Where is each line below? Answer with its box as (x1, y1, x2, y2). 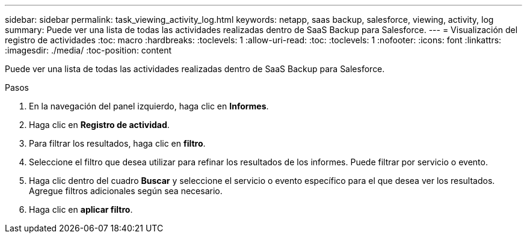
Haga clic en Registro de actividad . (29, 120, 170, 130)
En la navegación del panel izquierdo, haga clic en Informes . (29, 101, 269, 111)
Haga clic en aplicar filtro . (29, 204, 133, 215)
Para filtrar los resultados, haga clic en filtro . (29, 138, 206, 148)
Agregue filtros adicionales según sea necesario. (29, 186, 223, 196)
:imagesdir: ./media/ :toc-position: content (5, 45, 171, 55)
